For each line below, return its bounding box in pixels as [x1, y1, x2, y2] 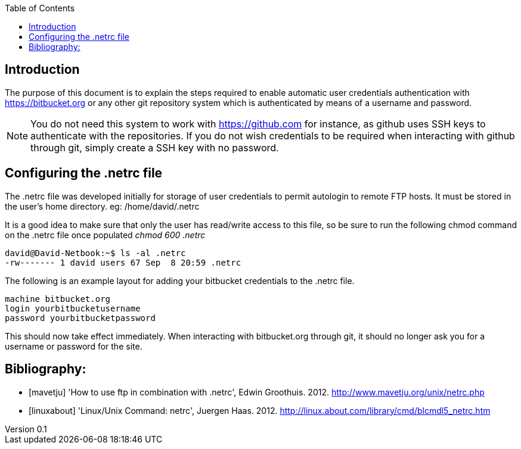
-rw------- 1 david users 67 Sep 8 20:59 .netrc [5, 257, 241, 267]
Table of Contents [5, 3, 75, 13]
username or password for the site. [5, 341, 142, 351]
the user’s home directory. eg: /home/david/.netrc [5, 201, 200, 211]
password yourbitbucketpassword [5, 313, 156, 323]
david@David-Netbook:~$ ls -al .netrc [5, 248, 186, 258]
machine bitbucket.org [5, 294, 111, 304]
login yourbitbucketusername [5, 303, 141, 313]
